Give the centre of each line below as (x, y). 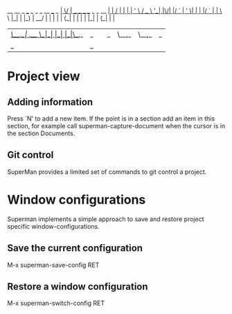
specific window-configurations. (54, 226)
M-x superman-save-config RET (53, 265)
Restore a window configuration (78, 287)
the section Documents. (41, 133)
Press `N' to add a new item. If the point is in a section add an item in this (111, 119)
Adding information (50, 102)
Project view (44, 77)
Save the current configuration (75, 248)
